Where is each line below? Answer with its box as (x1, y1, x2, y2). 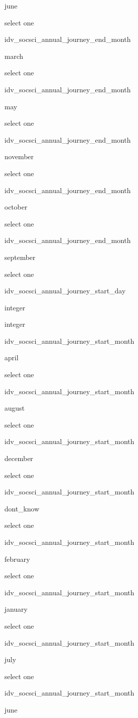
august (4, 403, 25, 413)
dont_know (4, 503, 40, 513)
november (4, 151, 34, 162)
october (4, 202, 27, 212)
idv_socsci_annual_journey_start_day (4, 285, 126, 296)
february (4, 553, 30, 564)
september (4, 251, 36, 262)
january (4, 604, 28, 614)
